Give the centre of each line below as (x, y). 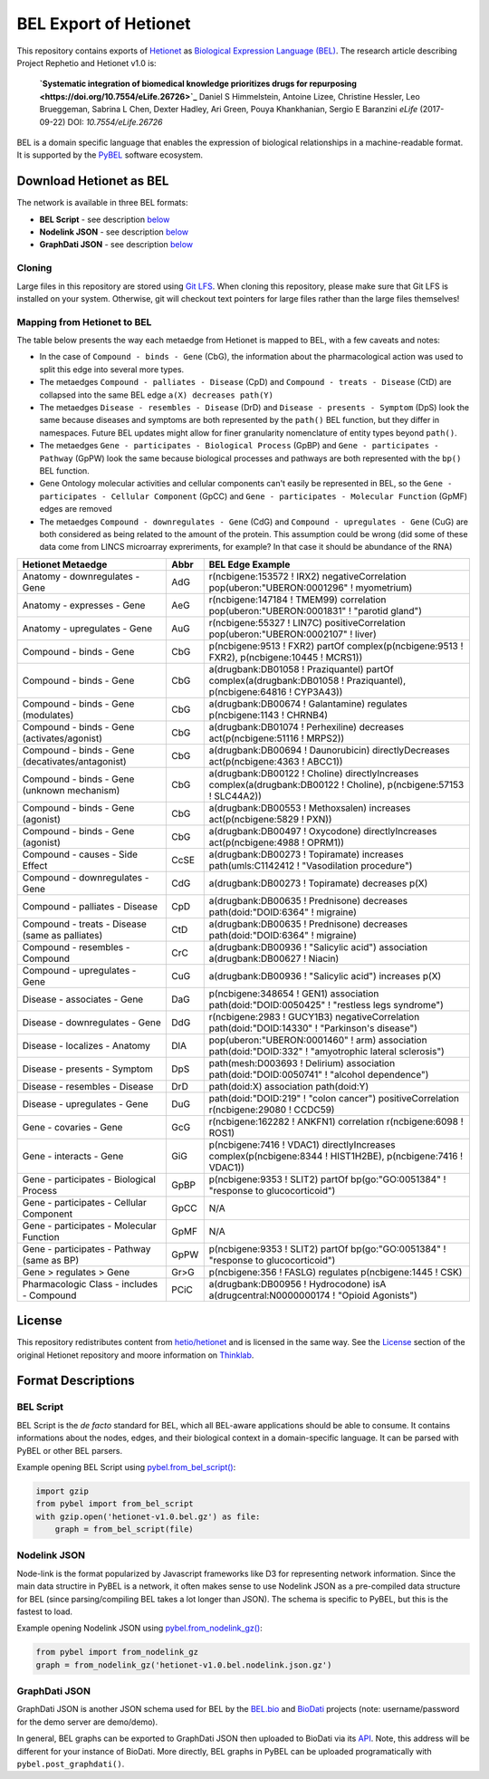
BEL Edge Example (249, 564)
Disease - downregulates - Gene (92, 1022)
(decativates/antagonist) (74, 761)
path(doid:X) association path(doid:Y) (289, 1086)
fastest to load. (44, 1611)
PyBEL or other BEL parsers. (70, 1450)
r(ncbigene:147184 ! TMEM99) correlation (297, 600)
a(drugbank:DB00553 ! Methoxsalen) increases (310, 808)
